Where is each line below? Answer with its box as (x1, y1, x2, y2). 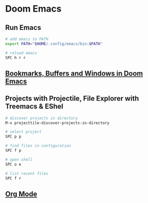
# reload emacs (5, 50, 37, 56)
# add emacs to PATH (5, 36, 49, 42)
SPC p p (5, 134, 22, 139)
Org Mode (5, 189, 37, 198)
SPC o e (5, 161, 22, 167)
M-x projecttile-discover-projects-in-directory (5, 120, 110, 126)
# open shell (5, 157, 33, 162)
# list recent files (5, 171, 49, 176)
